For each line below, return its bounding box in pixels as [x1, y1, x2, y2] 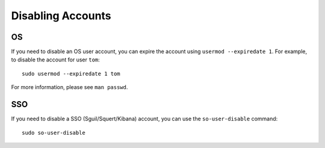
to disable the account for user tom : [11, 56, 101, 63]
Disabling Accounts [11, 9, 111, 22]
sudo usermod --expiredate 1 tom [22, 70, 120, 77]
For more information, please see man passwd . [11, 84, 128, 91]
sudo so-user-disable [22, 129, 85, 136]
